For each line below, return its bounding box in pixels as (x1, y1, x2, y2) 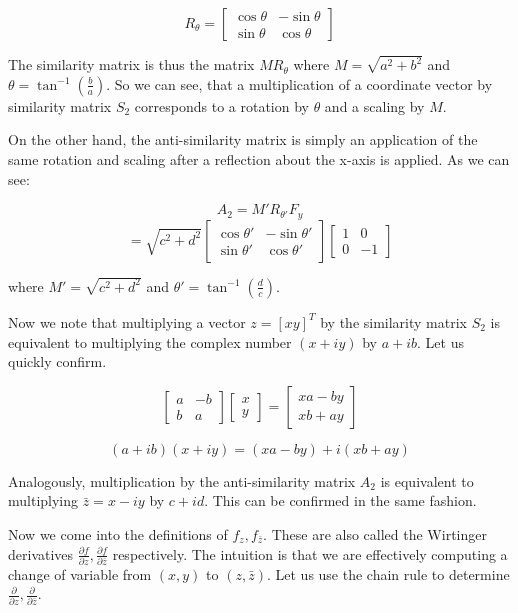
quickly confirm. (8, 351, 107, 372)
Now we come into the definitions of (8, 523, 228, 544)
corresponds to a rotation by (134, 95, 309, 116)
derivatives (8, 543, 74, 564)
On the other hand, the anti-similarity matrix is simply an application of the (8, 129, 478, 150)
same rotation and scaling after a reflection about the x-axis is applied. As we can (8, 149, 510, 170)
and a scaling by (324, 95, 425, 116)
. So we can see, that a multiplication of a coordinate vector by (106, 73, 493, 94)
